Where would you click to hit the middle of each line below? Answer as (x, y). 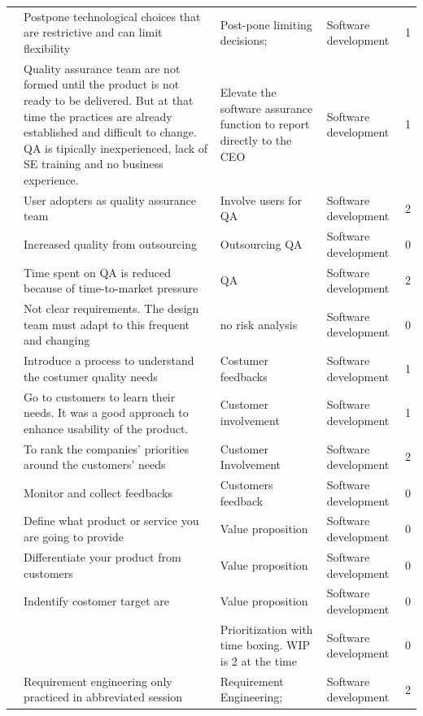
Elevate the (248, 92)
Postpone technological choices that (112, 16)
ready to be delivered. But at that (109, 100)
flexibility (47, 48)
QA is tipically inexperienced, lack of (116, 148)
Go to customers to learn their (100, 396)
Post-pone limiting (266, 24)
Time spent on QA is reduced (98, 272)
